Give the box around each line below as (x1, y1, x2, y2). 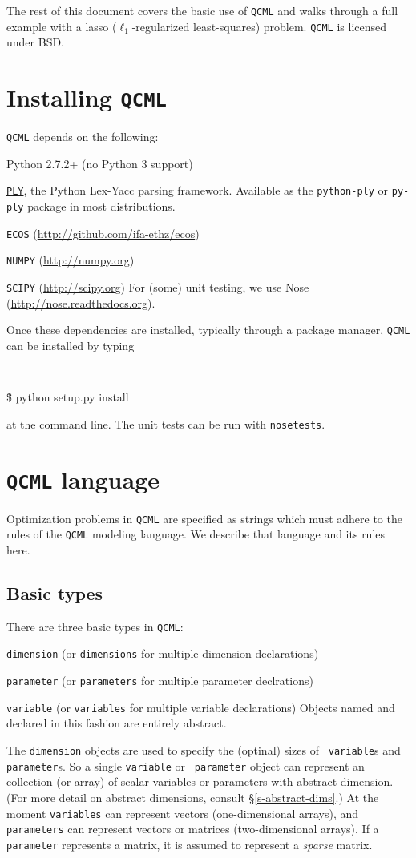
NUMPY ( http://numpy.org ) (6, 252, 135, 268)
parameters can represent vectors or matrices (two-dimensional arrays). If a (6, 820, 379, 837)
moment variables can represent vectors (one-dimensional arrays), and (6, 804, 359, 821)
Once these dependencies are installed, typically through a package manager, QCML (6, 321, 410, 338)
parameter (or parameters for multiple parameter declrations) (6, 672, 313, 689)
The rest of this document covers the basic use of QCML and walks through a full (6, 2, 398, 18)
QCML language (6, 462, 160, 495)
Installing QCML (6, 81, 167, 114)
